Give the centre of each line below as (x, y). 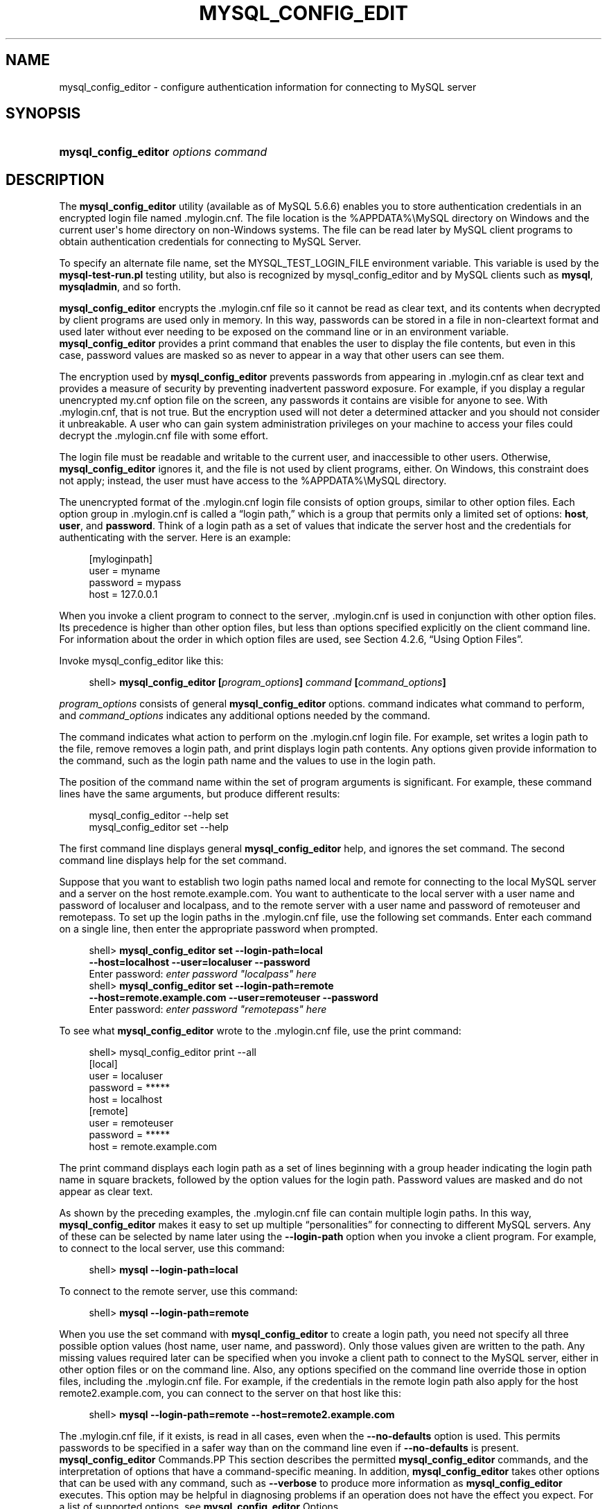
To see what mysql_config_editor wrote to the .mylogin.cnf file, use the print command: (260, 1031)
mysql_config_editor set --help (159, 827)
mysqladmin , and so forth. (120, 287)
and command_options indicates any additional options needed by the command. (245, 716)
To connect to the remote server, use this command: (178, 1291)
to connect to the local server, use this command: (172, 1248)
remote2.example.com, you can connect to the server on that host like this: (230, 1393)
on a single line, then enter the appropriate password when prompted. (219, 929)
